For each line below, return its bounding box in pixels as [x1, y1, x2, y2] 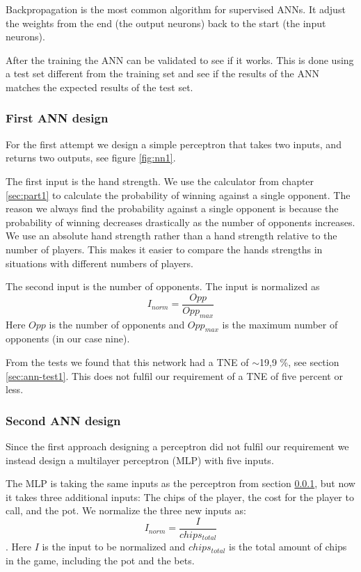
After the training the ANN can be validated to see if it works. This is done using [6, 52, 354, 67]
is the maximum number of [222, 317, 338, 331]
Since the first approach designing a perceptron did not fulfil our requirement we [6, 438, 349, 453]
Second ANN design [6, 411, 121, 429]
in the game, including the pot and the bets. [6, 553, 195, 568]
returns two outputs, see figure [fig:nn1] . [6, 150, 176, 165]
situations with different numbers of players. [6, 255, 193, 270]
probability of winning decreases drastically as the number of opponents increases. [6, 214, 355, 229]
